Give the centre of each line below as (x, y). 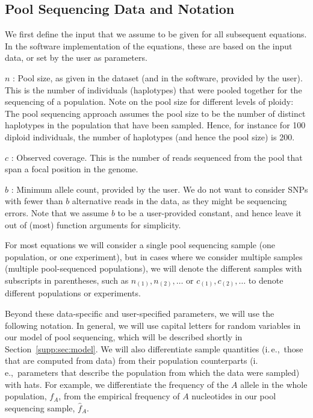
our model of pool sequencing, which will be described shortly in (124, 337)
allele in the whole (274, 384)
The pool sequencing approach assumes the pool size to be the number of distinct (155, 113)
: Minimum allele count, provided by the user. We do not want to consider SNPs (160, 189)
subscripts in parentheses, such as (67, 280)
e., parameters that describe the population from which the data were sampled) (152, 372)
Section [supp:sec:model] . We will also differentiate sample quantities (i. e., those (154, 348)
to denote (266, 280)
